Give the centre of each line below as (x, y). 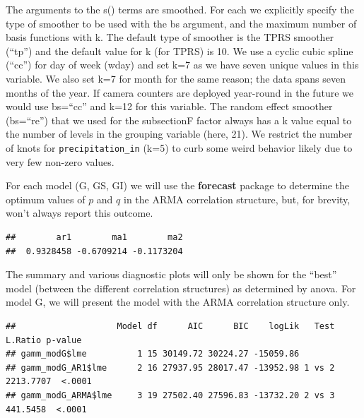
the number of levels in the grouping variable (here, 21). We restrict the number (179, 134)
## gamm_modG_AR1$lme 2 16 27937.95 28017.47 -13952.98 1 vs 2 (170, 368)
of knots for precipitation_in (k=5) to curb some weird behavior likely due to (179, 147)
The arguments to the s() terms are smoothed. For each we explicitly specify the (180, 9)
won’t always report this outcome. (80, 213)
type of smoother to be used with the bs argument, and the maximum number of (181, 23)
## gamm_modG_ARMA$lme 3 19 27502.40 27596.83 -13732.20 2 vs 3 (170, 395)
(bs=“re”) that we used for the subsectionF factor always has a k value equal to (179, 120)
